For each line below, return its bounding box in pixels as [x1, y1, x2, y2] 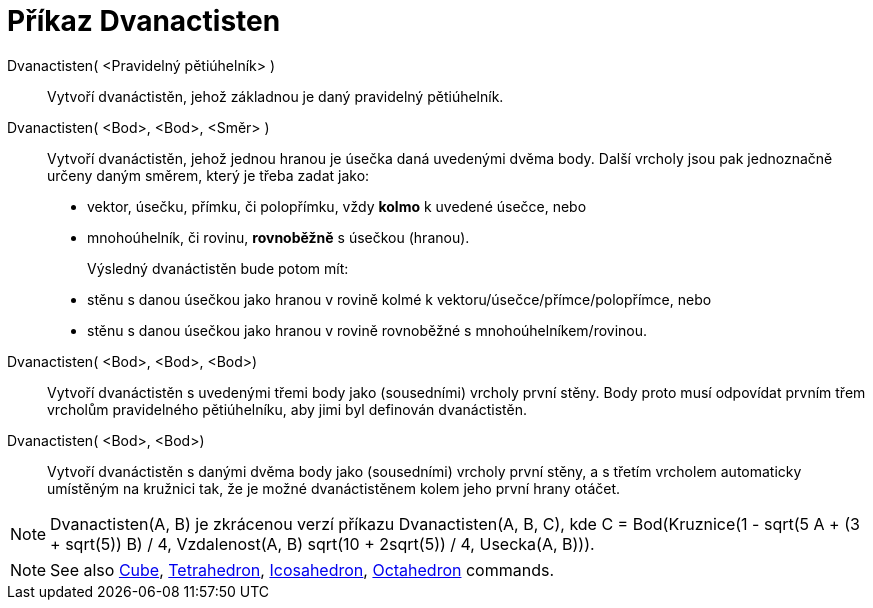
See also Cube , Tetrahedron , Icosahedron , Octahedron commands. [50, 559, 555, 580]
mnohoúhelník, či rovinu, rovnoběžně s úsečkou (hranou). [87, 228, 470, 246]
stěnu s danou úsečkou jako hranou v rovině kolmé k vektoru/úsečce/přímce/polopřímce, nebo [87, 290, 712, 308]
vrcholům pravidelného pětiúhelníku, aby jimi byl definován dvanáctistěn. [47, 400, 527, 418]
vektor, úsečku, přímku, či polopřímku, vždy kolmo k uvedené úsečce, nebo [87, 197, 587, 215]
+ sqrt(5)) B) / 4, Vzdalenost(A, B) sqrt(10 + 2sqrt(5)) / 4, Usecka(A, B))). [50, 533, 595, 554]
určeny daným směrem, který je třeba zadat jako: [47, 166, 370, 184]
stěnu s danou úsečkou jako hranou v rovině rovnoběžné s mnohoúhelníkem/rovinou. [87, 321, 648, 339]
